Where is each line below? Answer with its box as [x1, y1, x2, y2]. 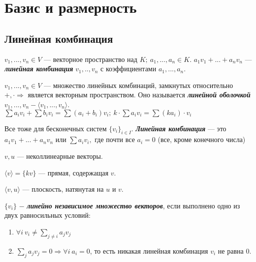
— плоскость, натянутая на [22, 184, 104, 194]
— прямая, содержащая [38, 167, 109, 177]
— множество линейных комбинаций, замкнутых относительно [44, 80, 233, 90]
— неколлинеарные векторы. [17, 150, 103, 161]
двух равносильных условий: [4, 210, 91, 220]
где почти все [95, 134, 135, 145]
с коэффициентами [100, 63, 157, 74]
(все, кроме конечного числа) [158, 134, 246, 145]
